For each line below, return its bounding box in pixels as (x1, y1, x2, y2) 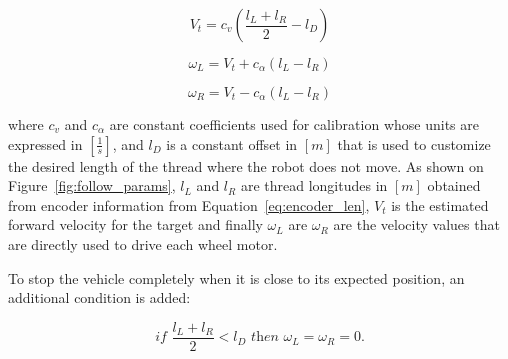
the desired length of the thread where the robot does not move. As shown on (8, 155, 484, 176)
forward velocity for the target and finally (8, 214, 263, 235)
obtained (427, 175, 481, 196)
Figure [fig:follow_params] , (8, 175, 176, 196)
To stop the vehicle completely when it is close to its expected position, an (8, 267, 465, 288)
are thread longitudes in (240, 175, 388, 196)
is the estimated (391, 194, 489, 215)
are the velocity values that (333, 214, 500, 235)
